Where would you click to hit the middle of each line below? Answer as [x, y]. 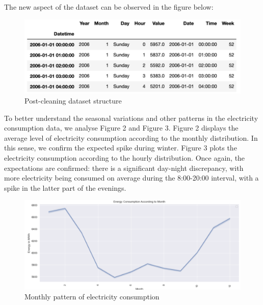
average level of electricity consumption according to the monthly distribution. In [131, 137]
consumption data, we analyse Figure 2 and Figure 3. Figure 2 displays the [121, 128]
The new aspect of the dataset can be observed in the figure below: [109, 7]
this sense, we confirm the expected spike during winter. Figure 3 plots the [121, 148]
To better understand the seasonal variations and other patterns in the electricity [131, 118]
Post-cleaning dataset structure [73, 100]
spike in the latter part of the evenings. [65, 187]
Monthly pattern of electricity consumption [92, 297]
